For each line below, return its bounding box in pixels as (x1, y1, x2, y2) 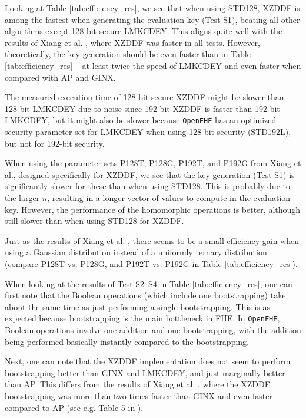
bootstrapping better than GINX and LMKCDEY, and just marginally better (5, 366, 285, 378)
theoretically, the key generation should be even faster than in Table (5, 48, 251, 60)
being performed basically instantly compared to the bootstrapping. (5, 335, 250, 347)
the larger (5, 191, 40, 203)
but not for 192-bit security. (5, 137, 105, 149)
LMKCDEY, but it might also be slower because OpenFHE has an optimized (5, 114, 277, 126)
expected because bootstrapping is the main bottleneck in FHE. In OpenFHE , (5, 312, 280, 324)
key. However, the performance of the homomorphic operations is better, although (5, 203, 301, 215)
